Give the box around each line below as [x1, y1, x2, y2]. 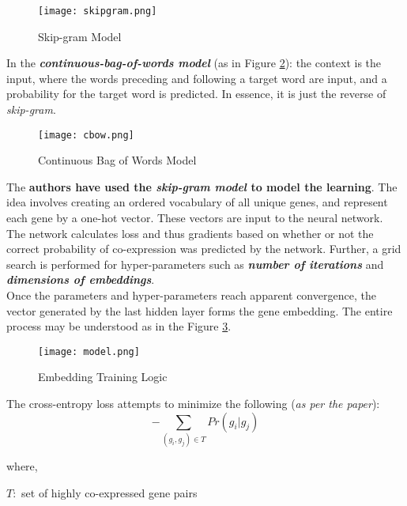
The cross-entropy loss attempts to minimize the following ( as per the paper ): [6, 395, 380, 412]
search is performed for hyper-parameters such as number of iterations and [6, 255, 384, 272]
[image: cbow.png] [38, 129, 134, 141]
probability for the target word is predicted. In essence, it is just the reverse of [6, 85, 386, 102]
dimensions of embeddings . [6, 271, 155, 288]
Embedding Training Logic [38, 368, 168, 385]
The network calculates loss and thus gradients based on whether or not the [6, 225, 374, 241]
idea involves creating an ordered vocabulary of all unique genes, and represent [6, 194, 388, 210]
